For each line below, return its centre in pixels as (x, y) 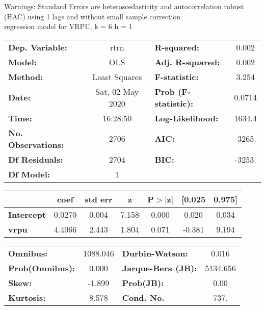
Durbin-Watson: (155, 253)
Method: (26, 76)
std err (99, 199)
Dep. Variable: (38, 47)
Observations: (36, 144)
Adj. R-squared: (187, 62)
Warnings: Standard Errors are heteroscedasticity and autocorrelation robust (124, 6)
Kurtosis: (27, 297)
